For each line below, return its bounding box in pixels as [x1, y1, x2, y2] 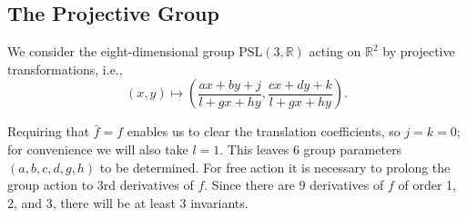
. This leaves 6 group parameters [219, 139, 402, 158]
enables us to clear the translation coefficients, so [127, 122, 401, 141]
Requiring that [7, 122, 90, 141]
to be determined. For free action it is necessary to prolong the [99, 157, 451, 176]
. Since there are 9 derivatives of [204, 175, 384, 194]
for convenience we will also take [7, 139, 188, 158]
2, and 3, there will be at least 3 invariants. [7, 193, 249, 212]
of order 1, [398, 175, 456, 194]
